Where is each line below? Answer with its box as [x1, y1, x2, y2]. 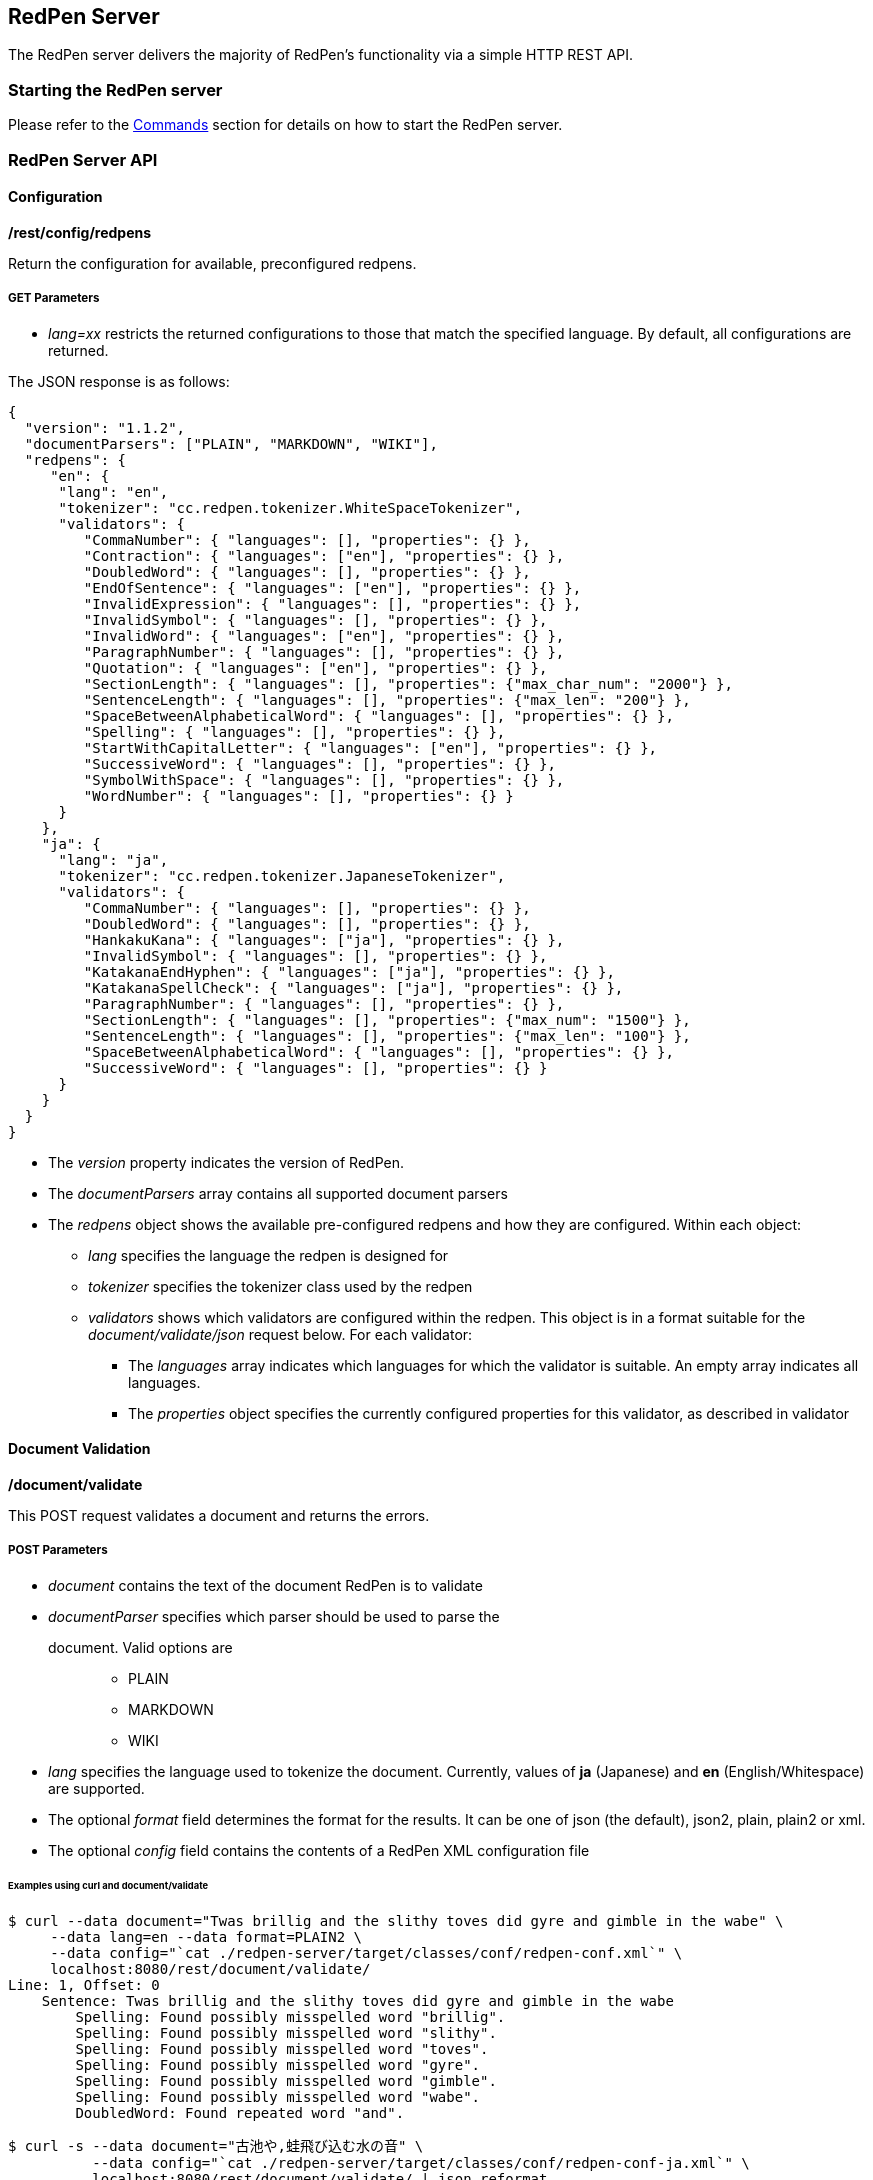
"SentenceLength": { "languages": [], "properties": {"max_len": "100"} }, [83, 1027, 691, 1044]
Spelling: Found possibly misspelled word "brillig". [75, 2009, 506, 2026]
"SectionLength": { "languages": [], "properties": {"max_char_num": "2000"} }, [83, 675, 733, 692]
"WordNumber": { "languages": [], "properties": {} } [83, 787, 514, 804]
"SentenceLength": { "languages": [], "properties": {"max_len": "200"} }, [83, 691, 691, 708]
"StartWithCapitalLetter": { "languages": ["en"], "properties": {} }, [83, 739, 658, 756]
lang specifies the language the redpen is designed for [88, 1246, 449, 1264]
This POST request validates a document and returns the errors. [8, 1506, 430, 1524]
